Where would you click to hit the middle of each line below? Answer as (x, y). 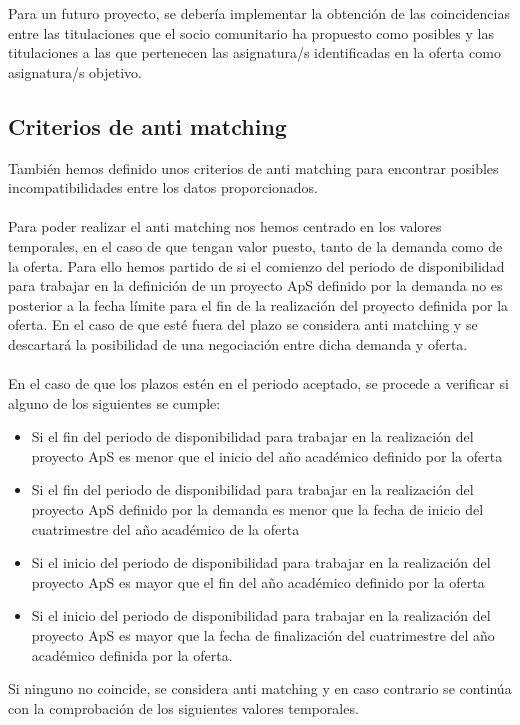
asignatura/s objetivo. (75, 71)
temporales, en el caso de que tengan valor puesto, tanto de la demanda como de (255, 245)
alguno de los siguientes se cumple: (114, 402)
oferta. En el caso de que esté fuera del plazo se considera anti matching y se (243, 324)
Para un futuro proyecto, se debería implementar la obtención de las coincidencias (259, 13)
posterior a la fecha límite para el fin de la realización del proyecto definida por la (258, 304)
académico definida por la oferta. (132, 654)
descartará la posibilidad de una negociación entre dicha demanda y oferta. (238, 343)
